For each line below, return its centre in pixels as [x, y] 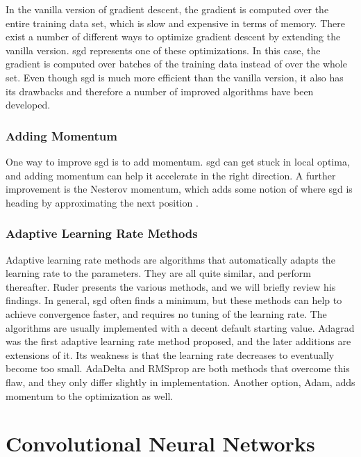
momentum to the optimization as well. [90, 395]
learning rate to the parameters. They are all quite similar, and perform [158, 273]
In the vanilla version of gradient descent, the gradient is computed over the [167, 9]
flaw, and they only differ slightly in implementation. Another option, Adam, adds [180, 382]
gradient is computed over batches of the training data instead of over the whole [176, 64]
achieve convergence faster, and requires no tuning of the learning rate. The [166, 313]
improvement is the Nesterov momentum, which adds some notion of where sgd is [179, 189]
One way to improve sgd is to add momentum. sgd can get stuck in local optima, [178, 161]
